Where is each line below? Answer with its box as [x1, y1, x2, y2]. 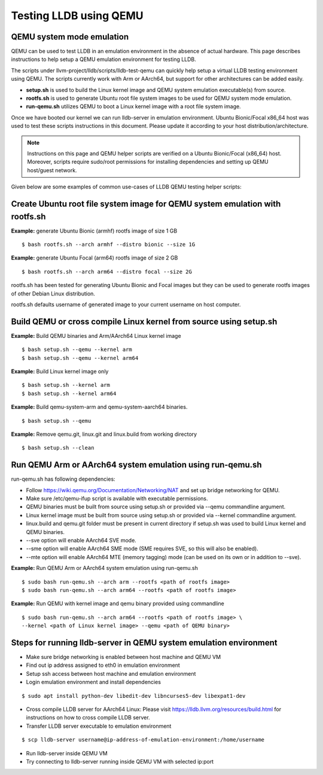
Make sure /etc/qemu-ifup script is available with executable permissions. [26, 495, 208, 502]
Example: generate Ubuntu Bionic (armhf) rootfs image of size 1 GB [11, 227, 178, 234]
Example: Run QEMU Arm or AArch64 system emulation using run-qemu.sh [11, 565, 199, 572]
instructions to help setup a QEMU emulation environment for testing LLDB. [11, 56, 197, 63]
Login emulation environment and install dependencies [26, 679, 161, 686]
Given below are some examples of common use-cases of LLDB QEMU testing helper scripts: [11, 183, 242, 191]
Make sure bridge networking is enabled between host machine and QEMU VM [26, 654, 221, 661]
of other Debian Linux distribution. [11, 290, 96, 297]
